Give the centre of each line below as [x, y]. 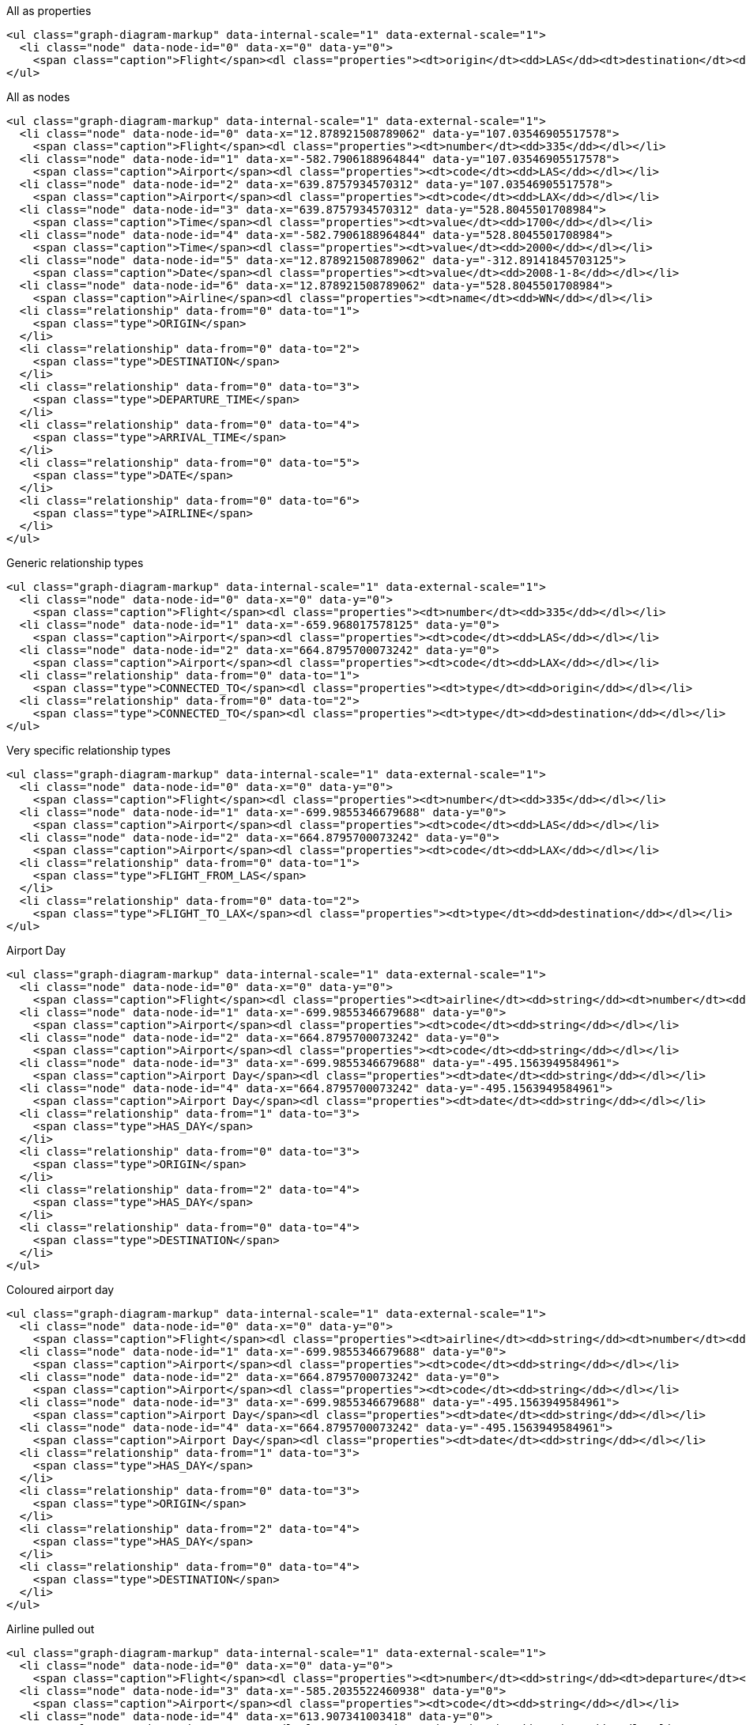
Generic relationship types [75, 563]
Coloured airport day [60, 1290]
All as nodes [38, 97]
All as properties [49, 11]
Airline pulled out [51, 1629]
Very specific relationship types [89, 750]
